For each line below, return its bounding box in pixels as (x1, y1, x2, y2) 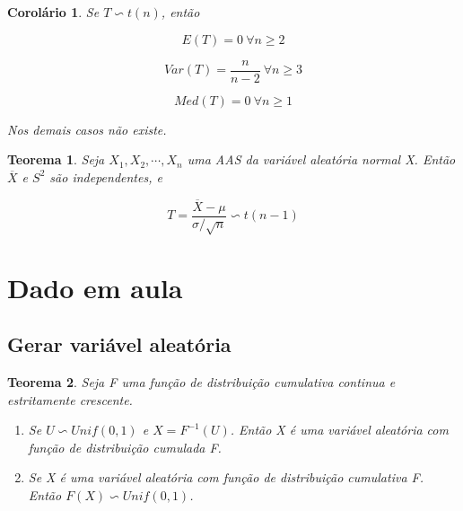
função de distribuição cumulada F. (28, 437, 222, 456)
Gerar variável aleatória (7, 330, 231, 358)
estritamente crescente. (7, 390, 133, 409)
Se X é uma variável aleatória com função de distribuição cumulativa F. (28, 468, 424, 487)
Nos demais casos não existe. (7, 119, 167, 138)
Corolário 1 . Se (7, 3, 100, 21)
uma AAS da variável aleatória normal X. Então (187, 150, 456, 169)
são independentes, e (49, 167, 162, 186)
